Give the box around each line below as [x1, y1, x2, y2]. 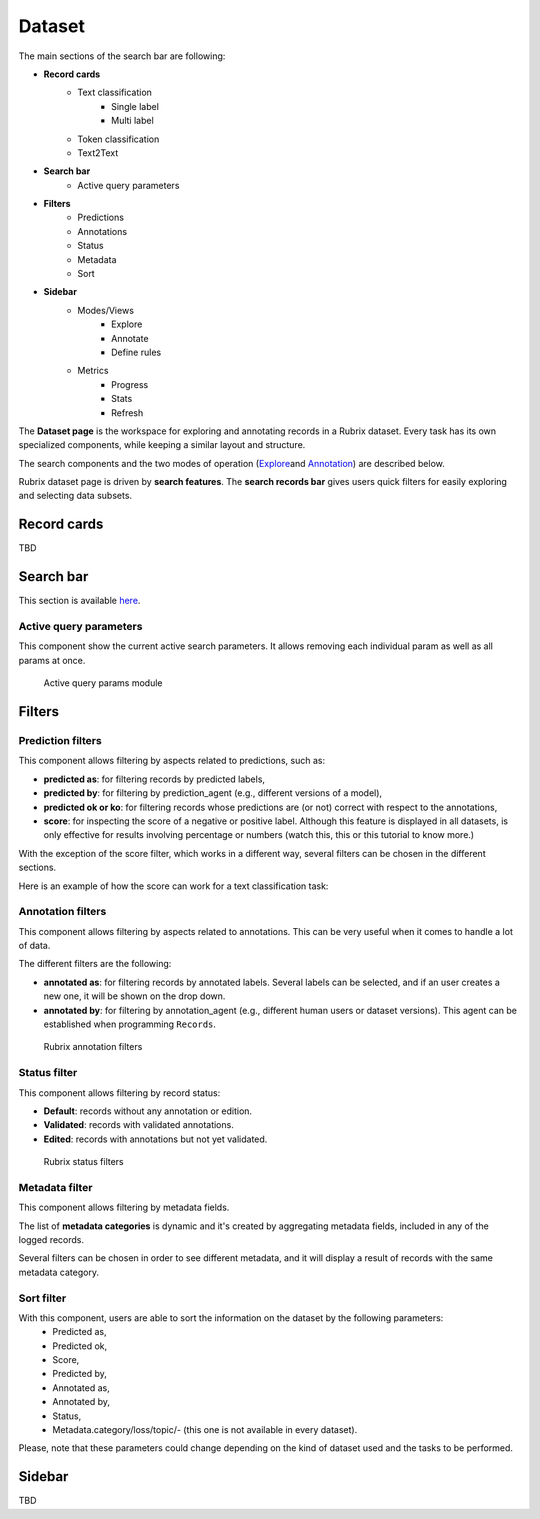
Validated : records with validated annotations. [43, 1119, 234, 1131]
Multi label [111, 115, 154, 127]
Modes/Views [77, 304, 135, 316]
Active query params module [43, 677, 163, 689]
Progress [111, 378, 149, 390]
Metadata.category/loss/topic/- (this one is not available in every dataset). [52, 1424, 358, 1436]
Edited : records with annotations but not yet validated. [43, 1133, 268, 1145]
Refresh [111, 406, 144, 419]
